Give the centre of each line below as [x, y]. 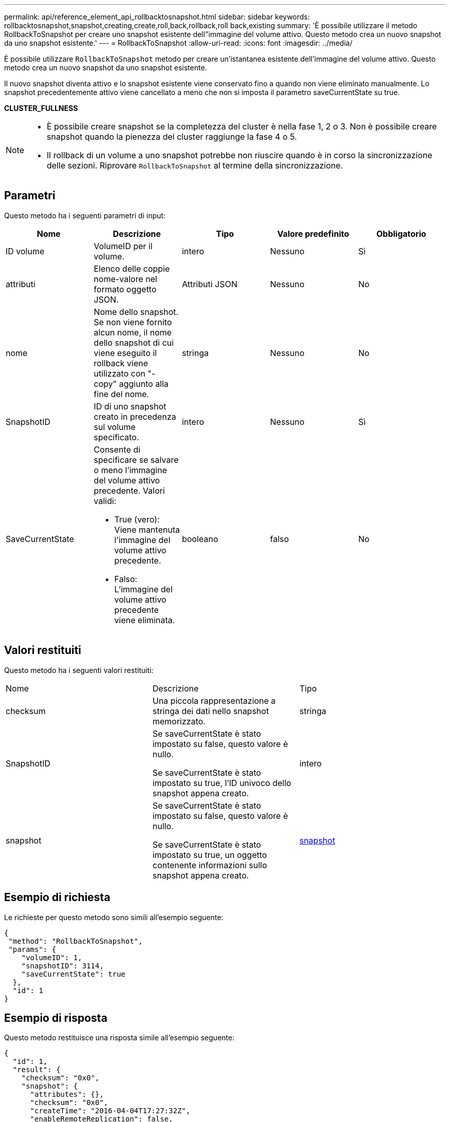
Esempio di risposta [56, 1018]
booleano [200, 539]
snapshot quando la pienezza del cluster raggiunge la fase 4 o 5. [172, 137]
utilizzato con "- [125, 373]
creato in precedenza [135, 416]
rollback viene [121, 363]
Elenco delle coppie [132, 268]
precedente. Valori [129, 490]
